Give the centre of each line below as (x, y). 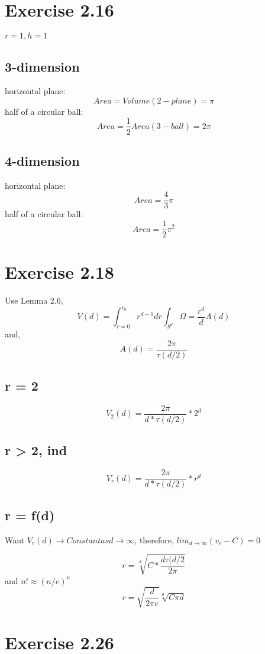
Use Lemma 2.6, (34, 300)
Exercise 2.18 (59, 272)
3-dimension (42, 66)
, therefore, (154, 539)
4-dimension (42, 160)
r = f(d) (30, 515)
